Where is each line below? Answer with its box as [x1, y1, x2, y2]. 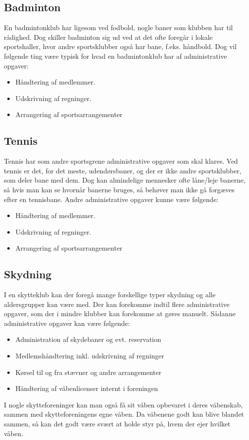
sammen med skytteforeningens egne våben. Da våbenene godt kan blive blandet [4, 409, 244, 419]
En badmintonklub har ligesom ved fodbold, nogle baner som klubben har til [4, 22, 233, 33]
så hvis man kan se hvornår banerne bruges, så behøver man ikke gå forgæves [4, 184, 235, 194]
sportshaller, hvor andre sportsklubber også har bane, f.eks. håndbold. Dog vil [4, 41, 237, 51]
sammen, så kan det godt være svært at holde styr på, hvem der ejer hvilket [4, 419, 231, 429]
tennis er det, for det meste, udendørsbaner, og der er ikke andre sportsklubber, [4, 165, 242, 175]
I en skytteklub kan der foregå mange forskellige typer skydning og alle [4, 289, 216, 300]
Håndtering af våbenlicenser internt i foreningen [15, 383, 158, 393]
